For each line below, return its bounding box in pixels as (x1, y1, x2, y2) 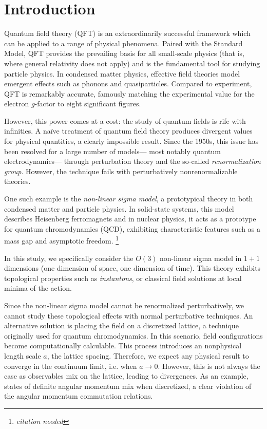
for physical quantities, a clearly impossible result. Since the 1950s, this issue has (4, 136, 259, 146)
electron (4, 98, 29, 109)
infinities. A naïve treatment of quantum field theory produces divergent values (4, 125, 253, 136)
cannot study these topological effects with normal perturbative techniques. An (4, 310, 253, 321)
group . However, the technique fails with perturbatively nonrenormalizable (4, 165, 238, 176)
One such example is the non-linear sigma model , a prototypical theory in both (4, 193, 253, 204)
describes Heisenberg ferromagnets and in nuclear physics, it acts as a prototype (4, 213, 256, 224)
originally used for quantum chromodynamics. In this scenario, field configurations (4, 330, 263, 341)
